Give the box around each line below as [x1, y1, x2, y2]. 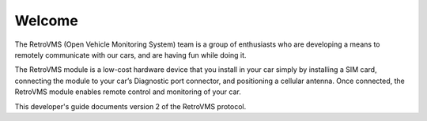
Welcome [14, 12, 78, 29]
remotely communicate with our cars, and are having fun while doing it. [14, 50, 247, 59]
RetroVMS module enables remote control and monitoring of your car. [14, 87, 241, 96]
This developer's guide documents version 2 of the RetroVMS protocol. [14, 101, 247, 111]
